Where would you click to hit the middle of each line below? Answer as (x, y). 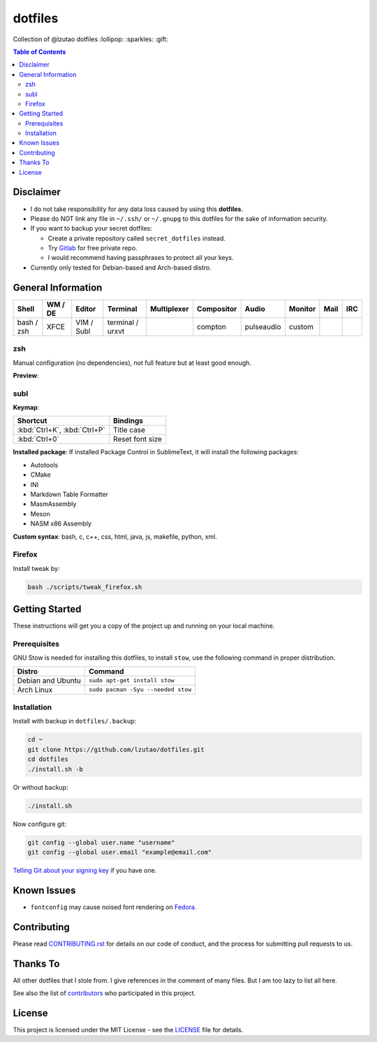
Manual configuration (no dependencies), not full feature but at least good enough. (132, 363)
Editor (86, 309)
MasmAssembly (53, 504)
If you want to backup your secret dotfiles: (91, 229)
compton (212, 326)
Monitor (302, 309)
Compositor (217, 309)
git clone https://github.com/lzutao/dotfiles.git (116, 749)
